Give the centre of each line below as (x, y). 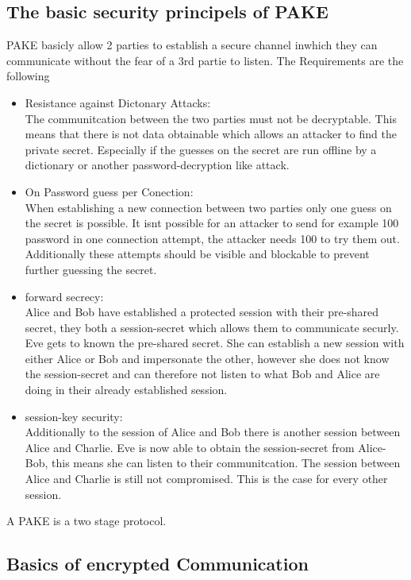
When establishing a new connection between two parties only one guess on (208, 207)
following (28, 76)
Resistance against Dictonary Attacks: (118, 102)
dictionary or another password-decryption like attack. (157, 165)
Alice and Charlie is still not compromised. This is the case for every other (206, 479)
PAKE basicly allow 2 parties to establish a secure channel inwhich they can (192, 45)
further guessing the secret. (91, 269)
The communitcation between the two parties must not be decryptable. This (211, 118)
